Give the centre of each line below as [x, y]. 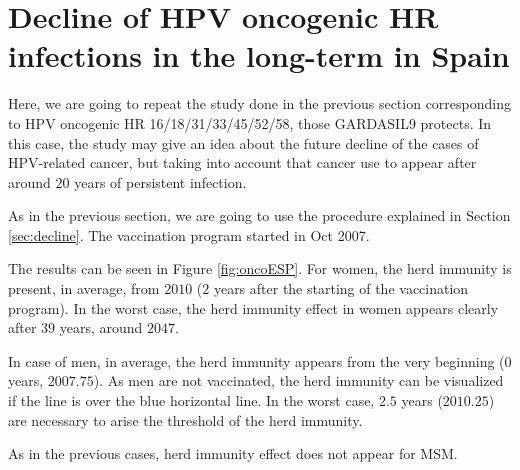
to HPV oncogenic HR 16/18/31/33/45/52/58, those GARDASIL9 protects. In [250, 122]
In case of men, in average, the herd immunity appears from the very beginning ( [256, 360]
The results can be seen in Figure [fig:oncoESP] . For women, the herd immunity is [260, 268]
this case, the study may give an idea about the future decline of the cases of [243, 142]
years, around [101, 327]
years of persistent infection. [160, 181]
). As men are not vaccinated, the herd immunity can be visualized [298, 380]
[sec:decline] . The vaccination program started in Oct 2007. [189, 234]
